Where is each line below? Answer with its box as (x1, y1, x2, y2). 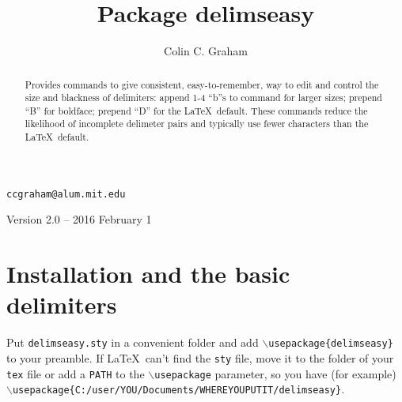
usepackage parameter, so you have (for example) (154, 365, 396, 381)
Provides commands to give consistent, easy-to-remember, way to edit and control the (25, 77, 379, 91)
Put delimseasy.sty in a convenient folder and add (6, 334, 259, 351)
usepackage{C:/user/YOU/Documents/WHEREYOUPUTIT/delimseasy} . (12, 381, 345, 397)
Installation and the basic (6, 257, 290, 290)
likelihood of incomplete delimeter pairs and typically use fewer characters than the (25, 117, 369, 130)
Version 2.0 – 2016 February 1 (6, 211, 152, 227)
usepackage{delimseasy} (268, 338, 393, 350)
